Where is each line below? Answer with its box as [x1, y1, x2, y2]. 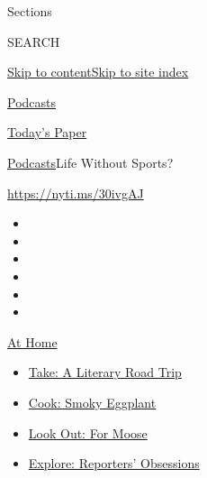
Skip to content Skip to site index [7, 62, 189, 81]
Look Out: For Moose [28, 423, 148, 442]
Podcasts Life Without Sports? [7, 152, 174, 171]
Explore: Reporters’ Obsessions [28, 454, 200, 473]
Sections [7, 2, 52, 20]
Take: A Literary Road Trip [28, 363, 182, 381]
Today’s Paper [7, 123, 87, 142]
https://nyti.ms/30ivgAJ [7, 183, 144, 202]
